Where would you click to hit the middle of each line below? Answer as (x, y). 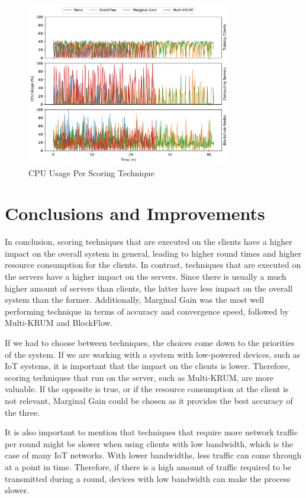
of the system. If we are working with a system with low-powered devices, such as (153, 354)
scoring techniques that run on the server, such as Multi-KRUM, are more (139, 377)
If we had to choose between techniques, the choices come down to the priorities (150, 343)
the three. (22, 412)
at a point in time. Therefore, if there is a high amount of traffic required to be (148, 466)
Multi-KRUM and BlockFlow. (59, 323)
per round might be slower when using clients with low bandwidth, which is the (149, 443)
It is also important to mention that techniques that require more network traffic (152, 432)
